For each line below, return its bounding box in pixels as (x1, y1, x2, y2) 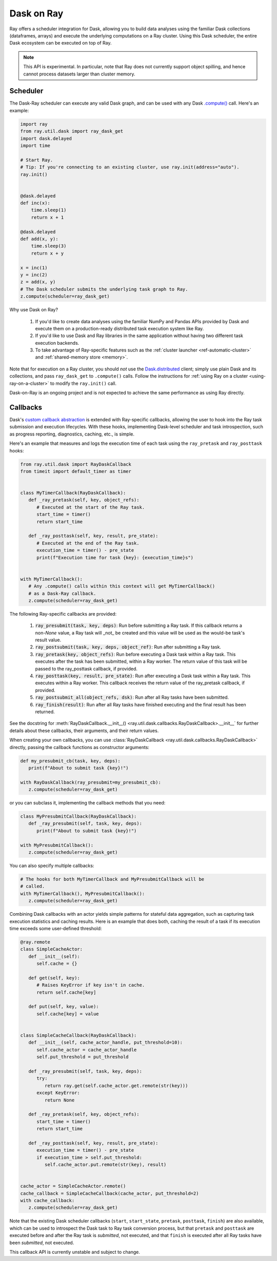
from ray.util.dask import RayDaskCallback (20, 461, 132, 467)
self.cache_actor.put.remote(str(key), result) (44, 1162, 167, 1168)
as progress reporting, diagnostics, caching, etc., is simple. (9, 431, 134, 437)
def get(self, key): (28, 975, 81, 981)
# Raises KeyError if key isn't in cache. (36, 982, 145, 988)
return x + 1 (31, 214, 64, 220)
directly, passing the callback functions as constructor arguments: (9, 744, 150, 750)
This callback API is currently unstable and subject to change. (9, 1249, 141, 1255)
